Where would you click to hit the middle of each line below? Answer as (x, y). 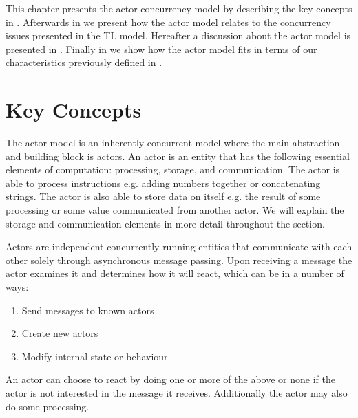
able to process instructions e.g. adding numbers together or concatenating (163, 183)
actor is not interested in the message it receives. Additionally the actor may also (177, 393)
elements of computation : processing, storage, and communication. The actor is (173, 169)
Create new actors (60, 333)
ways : (17, 287)
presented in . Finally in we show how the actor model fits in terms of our (161, 48)
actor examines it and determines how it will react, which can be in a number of (175, 273)
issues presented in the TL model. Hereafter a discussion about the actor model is (178, 35)
